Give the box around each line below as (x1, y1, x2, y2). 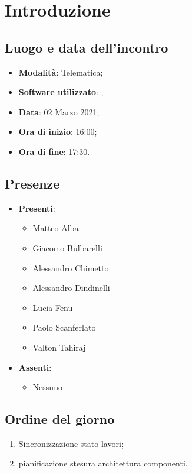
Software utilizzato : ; (18, 86, 104, 98)
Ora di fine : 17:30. (18, 145, 90, 157)
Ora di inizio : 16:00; (18, 125, 97, 138)
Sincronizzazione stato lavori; (18, 437, 124, 449)
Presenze (5, 174, 60, 192)
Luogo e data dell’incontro (5, 38, 168, 56)
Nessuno (32, 381, 62, 393)
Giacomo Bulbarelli (32, 241, 102, 254)
